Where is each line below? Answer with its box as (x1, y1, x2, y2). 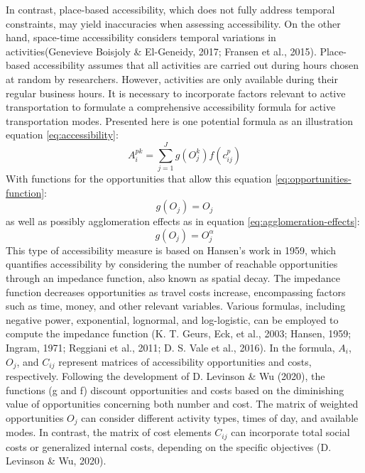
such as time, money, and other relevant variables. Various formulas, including (6, 298, 346, 313)
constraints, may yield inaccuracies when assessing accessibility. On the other (6, 16, 341, 31)
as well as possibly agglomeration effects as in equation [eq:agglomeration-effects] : (6, 214, 360, 229)
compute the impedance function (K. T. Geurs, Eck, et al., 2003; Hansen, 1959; (6, 326, 352, 341)
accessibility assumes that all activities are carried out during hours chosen (33, 58, 359, 72)
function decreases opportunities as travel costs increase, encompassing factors (6, 284, 346, 299)
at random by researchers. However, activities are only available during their (6, 71, 338, 86)
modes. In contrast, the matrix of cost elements (6, 425, 212, 440)
